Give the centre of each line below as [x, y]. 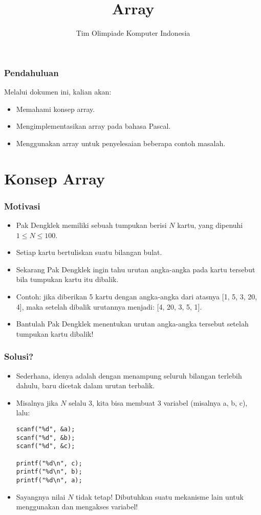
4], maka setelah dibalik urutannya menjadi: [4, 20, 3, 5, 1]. [109, 306]
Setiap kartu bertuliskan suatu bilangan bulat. [89, 252]
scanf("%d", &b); [46, 438]
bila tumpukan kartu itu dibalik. [67, 279]
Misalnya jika [37, 402]
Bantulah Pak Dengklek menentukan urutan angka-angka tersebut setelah [132, 324]
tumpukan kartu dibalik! [55, 333]
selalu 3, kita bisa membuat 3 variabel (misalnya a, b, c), [158, 402]
